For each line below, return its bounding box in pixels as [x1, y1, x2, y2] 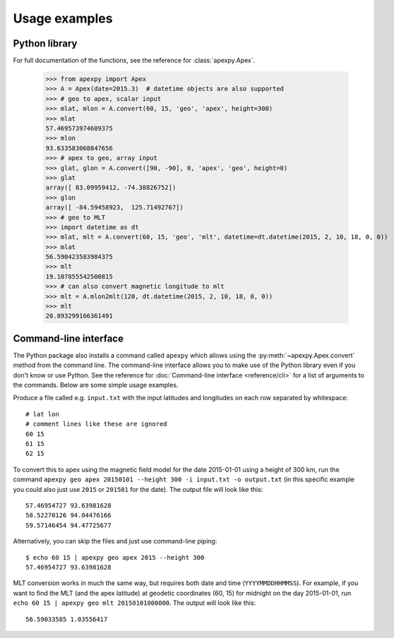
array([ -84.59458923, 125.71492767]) [45, 203, 184, 212]
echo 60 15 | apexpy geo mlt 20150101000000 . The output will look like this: [13, 598, 256, 607]
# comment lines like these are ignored [25, 420, 167, 428]
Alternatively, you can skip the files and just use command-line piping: [13, 537, 217, 546]
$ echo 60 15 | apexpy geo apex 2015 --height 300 [25, 553, 205, 561]
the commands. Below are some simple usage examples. [13, 381, 179, 390]
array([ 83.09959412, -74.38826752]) [45, 183, 177, 192]
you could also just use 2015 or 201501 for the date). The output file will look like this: [13, 485, 263, 493]
